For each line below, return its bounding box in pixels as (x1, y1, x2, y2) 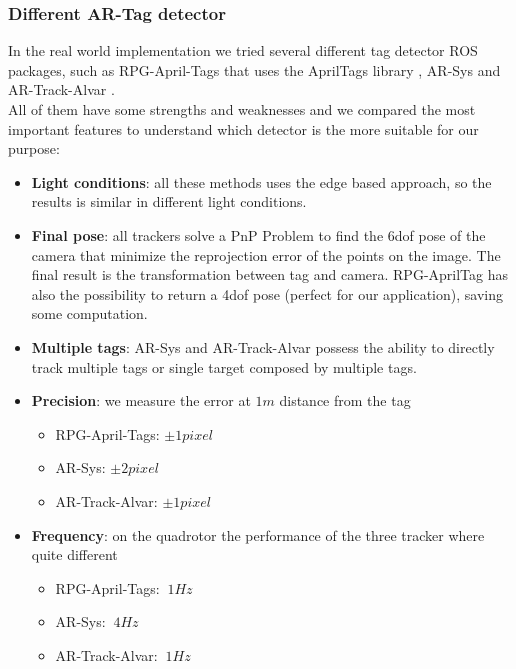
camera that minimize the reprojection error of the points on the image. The (31, 244, 501, 265)
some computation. (31, 303, 148, 324)
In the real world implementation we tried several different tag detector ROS (8, 40, 478, 61)
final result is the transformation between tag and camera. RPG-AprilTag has (31, 264, 509, 285)
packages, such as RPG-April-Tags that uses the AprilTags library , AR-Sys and (8, 59, 501, 80)
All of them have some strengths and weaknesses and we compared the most (8, 99, 476, 119)
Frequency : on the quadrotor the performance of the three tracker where (31, 524, 485, 545)
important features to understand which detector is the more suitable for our (8, 118, 479, 139)
